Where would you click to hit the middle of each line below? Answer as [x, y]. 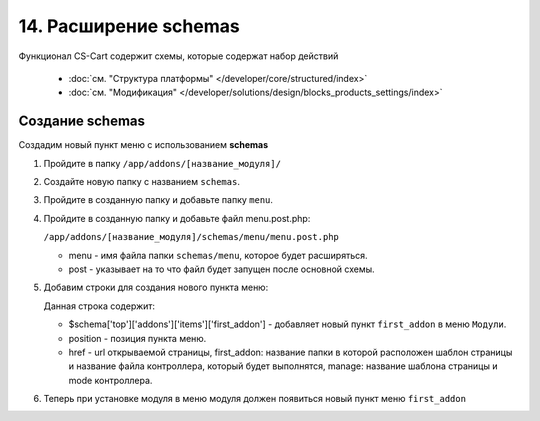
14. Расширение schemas [129, 26]
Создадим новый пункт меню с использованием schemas [143, 145]
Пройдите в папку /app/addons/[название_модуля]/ [162, 163]
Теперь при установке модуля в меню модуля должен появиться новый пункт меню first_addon [255, 399]
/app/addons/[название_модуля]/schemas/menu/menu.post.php [191, 237]
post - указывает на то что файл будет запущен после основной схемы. [221, 269]
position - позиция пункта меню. [137, 338]
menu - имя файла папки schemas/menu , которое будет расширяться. [218, 255]
